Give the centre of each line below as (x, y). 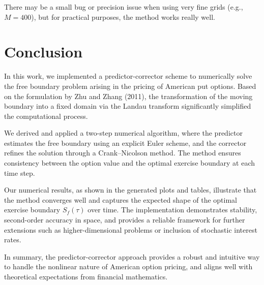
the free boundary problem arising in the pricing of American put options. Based (130, 86)
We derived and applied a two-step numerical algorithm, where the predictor (123, 133)
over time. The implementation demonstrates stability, (172, 210)
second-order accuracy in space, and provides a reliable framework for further (125, 220)
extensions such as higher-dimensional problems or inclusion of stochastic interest (131, 229)
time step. (20, 172)
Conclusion (43, 52)
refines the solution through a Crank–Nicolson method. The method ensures (123, 153)
